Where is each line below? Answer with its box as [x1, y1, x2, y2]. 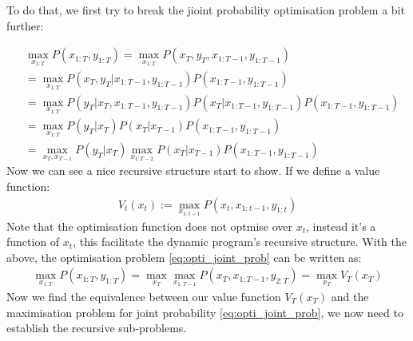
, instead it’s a [306, 217, 376, 234]
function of [6, 233, 60, 250]
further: [6, 17, 44, 34]
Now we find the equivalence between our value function [6, 287, 281, 304]
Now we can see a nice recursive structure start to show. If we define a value [6, 162, 380, 179]
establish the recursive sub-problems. [6, 319, 187, 336]
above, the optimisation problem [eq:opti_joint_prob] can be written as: [6, 248, 362, 265]
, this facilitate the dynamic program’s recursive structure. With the [73, 233, 407, 250]
